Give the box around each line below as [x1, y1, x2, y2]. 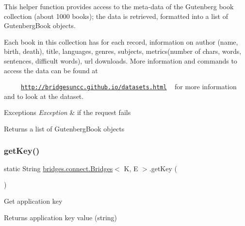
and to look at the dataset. [4, 91, 84, 101]
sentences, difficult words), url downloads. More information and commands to [4, 55, 237, 65]
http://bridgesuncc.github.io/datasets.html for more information [21, 81, 237, 92]
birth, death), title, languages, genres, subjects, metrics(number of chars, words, [4, 46, 242, 56]
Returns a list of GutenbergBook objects [4, 124, 125, 133]
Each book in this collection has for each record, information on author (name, [4, 36, 238, 47]
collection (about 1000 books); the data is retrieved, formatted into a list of [4, 11, 228, 21]
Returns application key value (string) [4, 212, 117, 222]
